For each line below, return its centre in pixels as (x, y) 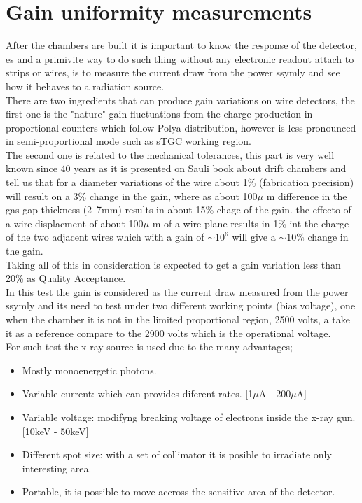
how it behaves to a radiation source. (85, 86)
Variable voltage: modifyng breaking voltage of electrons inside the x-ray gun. (189, 417)
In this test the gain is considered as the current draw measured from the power (177, 291)
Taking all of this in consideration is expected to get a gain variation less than (173, 264)
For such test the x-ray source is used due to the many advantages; (149, 347)
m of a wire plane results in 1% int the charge (251, 223)
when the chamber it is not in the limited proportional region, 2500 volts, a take (178, 319)
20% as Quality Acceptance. (66, 278)
